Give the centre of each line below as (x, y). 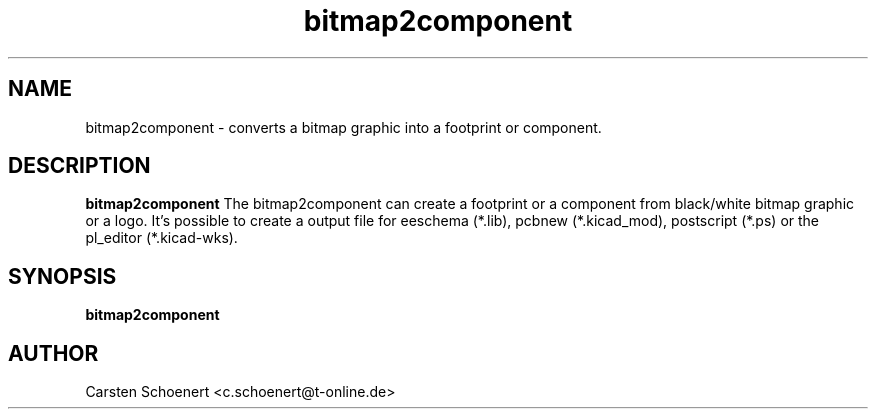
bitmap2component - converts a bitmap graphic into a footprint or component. (343, 127)
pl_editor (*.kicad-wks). (161, 238)
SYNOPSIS (62, 276)
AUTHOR (53, 353)
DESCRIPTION (79, 166)
